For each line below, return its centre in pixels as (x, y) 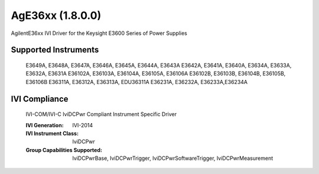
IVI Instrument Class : (52, 133)
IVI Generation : (45, 125)
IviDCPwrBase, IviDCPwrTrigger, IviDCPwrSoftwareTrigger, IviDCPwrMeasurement (173, 158)
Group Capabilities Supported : (64, 150)
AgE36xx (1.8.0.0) (56, 15)
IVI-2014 (83, 125)
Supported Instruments (55, 50)
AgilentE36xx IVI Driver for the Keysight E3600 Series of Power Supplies (99, 33)
